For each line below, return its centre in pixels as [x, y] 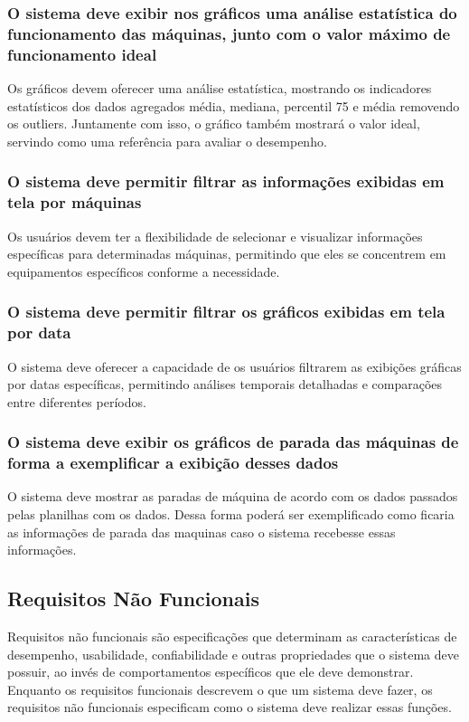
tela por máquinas [75, 202]
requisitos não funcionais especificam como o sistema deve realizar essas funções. [230, 707]
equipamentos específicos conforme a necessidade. [144, 271]
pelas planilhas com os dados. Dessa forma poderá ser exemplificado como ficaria [231, 514]
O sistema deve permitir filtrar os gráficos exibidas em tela [226, 312]
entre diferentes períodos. [77, 401]
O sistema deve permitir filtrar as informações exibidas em [226, 181]
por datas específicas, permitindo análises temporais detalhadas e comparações [225, 384]
